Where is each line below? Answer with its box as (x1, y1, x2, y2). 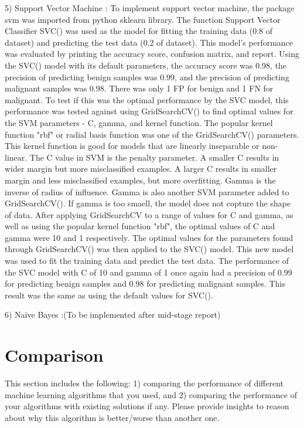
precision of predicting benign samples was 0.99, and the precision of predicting (5, 70, 289, 83)
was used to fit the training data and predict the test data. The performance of (5, 254, 289, 267)
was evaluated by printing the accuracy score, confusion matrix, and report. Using (5, 47, 300, 60)
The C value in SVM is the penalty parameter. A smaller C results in (29, 151, 279, 163)
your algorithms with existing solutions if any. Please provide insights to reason (5, 400, 289, 412)
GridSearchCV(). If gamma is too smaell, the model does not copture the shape (5, 197, 291, 209)
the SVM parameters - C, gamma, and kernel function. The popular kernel (5, 116, 273, 128)
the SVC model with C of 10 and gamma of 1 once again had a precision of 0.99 (5, 266, 292, 278)
